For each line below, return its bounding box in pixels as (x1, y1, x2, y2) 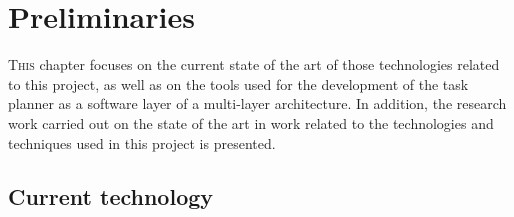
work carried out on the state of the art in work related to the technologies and (8, 112, 494, 133)
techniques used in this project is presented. (8, 132, 276, 153)
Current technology (8, 181, 214, 212)
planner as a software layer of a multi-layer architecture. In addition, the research (8, 93, 507, 114)
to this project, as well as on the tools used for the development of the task (8, 73, 469, 94)
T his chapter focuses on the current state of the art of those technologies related (8, 54, 500, 75)
